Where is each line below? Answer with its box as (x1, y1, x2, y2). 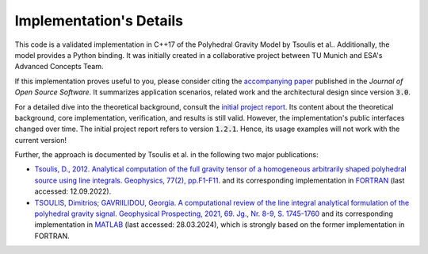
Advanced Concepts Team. (14, 62, 104, 71)
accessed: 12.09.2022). (34, 187, 112, 196)
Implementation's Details (14, 12, 184, 29)
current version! (14, 135, 67, 144)
